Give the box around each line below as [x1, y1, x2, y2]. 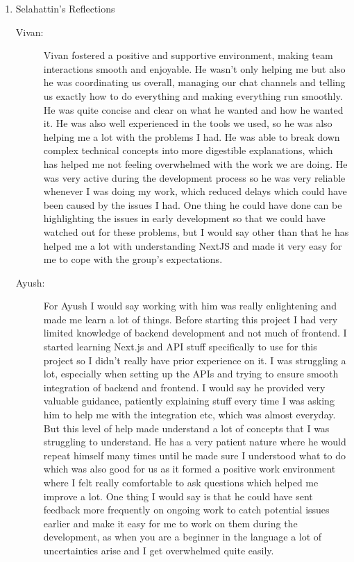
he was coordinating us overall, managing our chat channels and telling [43, 75, 346, 90]
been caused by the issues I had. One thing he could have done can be [43, 197, 342, 212]
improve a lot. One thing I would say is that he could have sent [43, 488, 313, 503]
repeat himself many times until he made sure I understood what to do [43, 448, 346, 462]
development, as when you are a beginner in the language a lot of [43, 529, 322, 544]
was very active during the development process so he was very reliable [43, 170, 346, 185]
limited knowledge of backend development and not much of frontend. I [43, 325, 347, 340]
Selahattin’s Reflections [15, 1, 115, 15]
